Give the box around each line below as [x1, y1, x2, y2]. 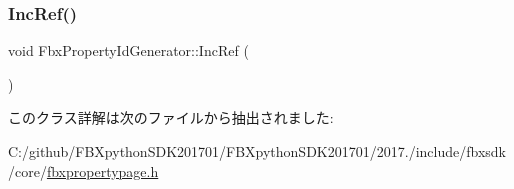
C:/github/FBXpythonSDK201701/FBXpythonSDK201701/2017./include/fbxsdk [8, 141, 506, 161]
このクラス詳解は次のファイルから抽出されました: [8, 107, 334, 128]
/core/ [8, 160, 47, 181]
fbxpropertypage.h [46, 160, 159, 181]
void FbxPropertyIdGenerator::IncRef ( [8, 40, 249, 61]
